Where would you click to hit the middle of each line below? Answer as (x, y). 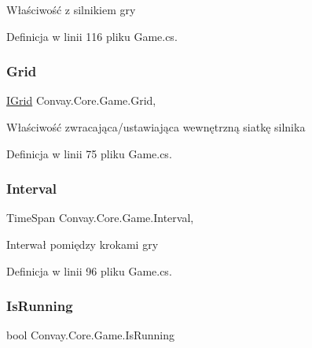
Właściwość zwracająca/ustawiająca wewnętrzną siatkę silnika (156, 127)
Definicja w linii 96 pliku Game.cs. (89, 270)
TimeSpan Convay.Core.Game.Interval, (100, 218)
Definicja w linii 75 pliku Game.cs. (89, 153)
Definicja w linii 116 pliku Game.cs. (92, 36)
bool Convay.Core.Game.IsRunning (90, 335)
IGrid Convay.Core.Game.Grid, (81, 100)
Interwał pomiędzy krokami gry (83, 244)
